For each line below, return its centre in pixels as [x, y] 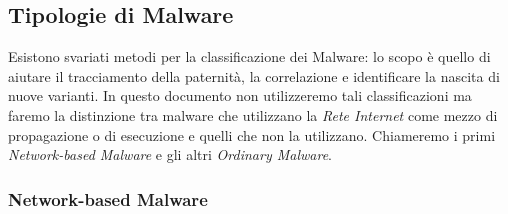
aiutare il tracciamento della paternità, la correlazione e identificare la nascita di [254, 75]
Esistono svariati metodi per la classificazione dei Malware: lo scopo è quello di [249, 56]
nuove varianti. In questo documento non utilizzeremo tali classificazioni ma [240, 95]
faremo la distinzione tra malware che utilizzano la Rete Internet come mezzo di [253, 114]
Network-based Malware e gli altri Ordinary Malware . [170, 154]
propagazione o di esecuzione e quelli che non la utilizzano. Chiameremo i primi [252, 134]
